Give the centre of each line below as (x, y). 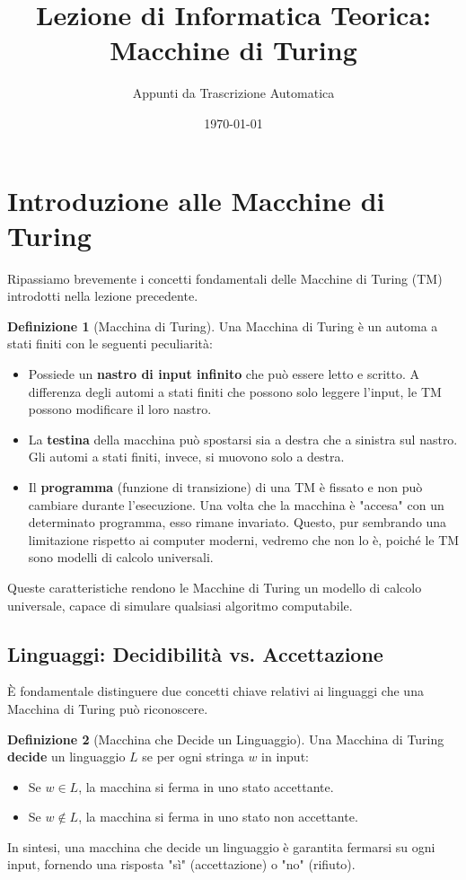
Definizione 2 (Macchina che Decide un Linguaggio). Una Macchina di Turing (226, 739)
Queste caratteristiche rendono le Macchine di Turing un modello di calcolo (215, 587)
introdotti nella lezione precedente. (103, 296)
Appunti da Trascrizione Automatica (233, 93)
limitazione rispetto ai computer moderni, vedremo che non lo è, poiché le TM (244, 539)
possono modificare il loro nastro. (120, 409)
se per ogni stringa (193, 757)
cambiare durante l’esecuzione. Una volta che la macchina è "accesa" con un (236, 504)
